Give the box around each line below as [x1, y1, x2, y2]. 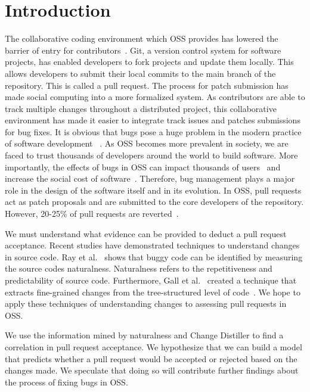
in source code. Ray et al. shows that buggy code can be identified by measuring [5, 250, 303, 263]
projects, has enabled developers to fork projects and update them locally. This [5, 55, 294, 68]
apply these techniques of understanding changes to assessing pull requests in [5, 297, 287, 310]
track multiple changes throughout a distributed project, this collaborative [5, 102, 277, 114]
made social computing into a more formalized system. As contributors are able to [5, 91, 305, 103]
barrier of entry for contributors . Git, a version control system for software [5, 43, 281, 56]
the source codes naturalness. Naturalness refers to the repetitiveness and [5, 262, 272, 275]
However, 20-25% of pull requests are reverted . [5, 207, 179, 220]
